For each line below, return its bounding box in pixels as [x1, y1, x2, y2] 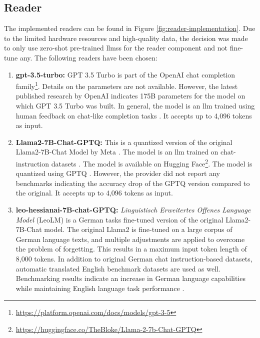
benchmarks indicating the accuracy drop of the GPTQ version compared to [15, 177, 250, 188]
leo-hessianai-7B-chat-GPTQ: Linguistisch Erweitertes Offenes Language [15, 204, 251, 215]
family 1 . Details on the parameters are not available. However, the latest [15, 79, 238, 91]
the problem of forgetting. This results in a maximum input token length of [15, 243, 247, 254]
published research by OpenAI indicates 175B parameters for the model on [15, 90, 245, 101]
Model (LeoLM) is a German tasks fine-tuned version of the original [15, 214, 223, 224]
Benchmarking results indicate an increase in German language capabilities [15, 273, 246, 283]
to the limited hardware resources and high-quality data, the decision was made [4, 32, 248, 43]
